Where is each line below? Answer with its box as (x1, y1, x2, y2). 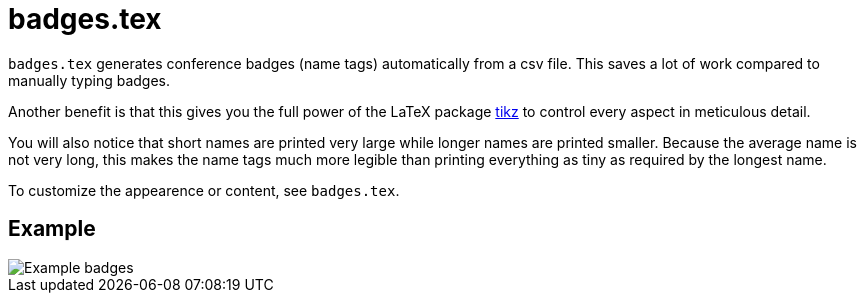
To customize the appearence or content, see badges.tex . (8, 181, 400, 199)
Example (8, 216, 96, 242)
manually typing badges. (8, 71, 170, 89)
